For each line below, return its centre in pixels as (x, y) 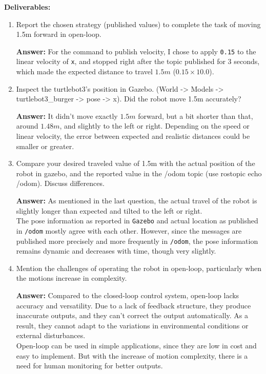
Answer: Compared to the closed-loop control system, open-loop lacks (128, 295)
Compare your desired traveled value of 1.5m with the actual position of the (136, 163)
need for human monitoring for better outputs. (89, 366)
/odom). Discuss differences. (60, 183)
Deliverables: (27, 7)
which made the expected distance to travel (84, 71)
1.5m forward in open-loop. (59, 34)
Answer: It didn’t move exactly (67, 116)
